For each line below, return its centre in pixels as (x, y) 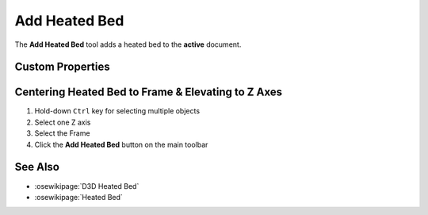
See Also (37, 167)
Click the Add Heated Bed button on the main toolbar (121, 144)
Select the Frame (62, 133)
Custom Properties (62, 67)
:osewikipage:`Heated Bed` (78, 197)
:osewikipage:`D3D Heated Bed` (87, 186)
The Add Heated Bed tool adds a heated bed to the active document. (128, 44)
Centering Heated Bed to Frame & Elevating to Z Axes (149, 92)
